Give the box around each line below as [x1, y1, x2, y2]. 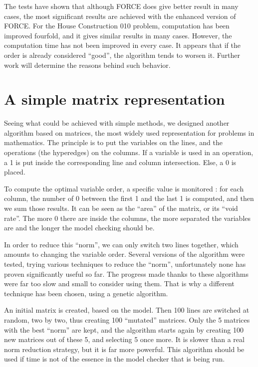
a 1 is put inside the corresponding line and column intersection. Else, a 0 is [4, 157, 237, 167]
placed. [4, 167, 25, 177]
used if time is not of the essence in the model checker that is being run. [4, 354, 225, 364]
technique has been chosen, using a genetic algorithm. [4, 288, 168, 298]
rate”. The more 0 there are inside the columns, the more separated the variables [4, 212, 251, 223]
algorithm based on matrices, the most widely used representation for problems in [4, 127, 255, 138]
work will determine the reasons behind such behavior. [4, 59, 171, 70]
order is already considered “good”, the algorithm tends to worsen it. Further [4, 49, 240, 60]
